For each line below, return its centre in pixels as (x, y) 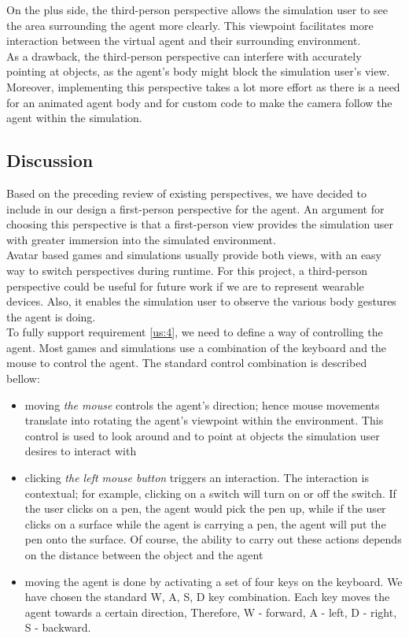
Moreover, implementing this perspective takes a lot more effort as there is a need (203, 86)
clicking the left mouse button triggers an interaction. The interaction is (197, 478)
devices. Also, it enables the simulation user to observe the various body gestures (201, 301)
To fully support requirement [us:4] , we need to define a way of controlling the (195, 332)
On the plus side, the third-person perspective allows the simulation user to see (197, 9)
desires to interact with (81, 451)
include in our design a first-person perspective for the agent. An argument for (195, 208)
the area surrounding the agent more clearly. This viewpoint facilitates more (190, 25)
